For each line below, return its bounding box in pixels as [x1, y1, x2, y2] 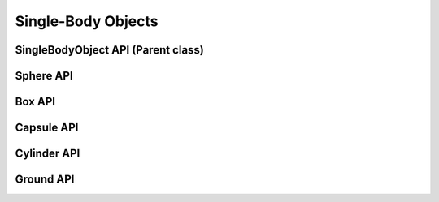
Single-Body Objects [15, 12, 159, 30]
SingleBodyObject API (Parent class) [15, 43, 205, 57]
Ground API [15, 173, 75, 187]
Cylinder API [15, 147, 80, 161]
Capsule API [15, 121, 79, 135]
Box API [15, 95, 56, 109]
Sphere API [15, 69, 73, 83]
